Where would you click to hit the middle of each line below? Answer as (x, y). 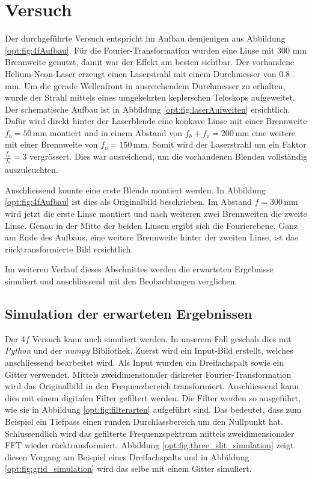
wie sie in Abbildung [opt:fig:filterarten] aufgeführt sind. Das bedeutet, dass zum (153, 409)
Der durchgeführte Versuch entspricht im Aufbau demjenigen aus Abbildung (145, 38)
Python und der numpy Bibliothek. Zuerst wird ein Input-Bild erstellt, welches (149, 350)
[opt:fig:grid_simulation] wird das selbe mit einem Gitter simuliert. (128, 468)
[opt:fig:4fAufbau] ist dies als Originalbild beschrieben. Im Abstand (128, 202)
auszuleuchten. (32, 170)
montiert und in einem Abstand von (116, 132)
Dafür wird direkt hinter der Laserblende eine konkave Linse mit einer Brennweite (156, 121)
